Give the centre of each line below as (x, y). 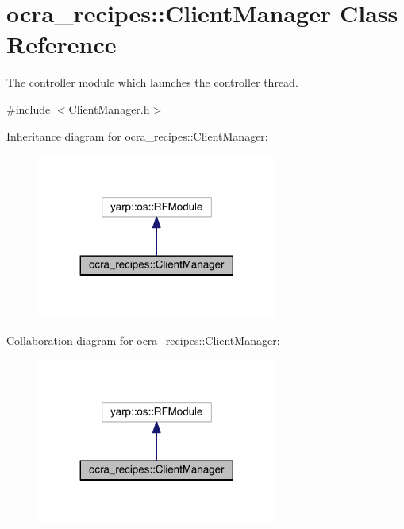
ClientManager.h (109, 108)
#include (29, 108)
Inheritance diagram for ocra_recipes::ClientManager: (137, 135)
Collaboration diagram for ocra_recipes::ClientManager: (143, 340)
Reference (62, 44)
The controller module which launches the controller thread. (152, 82)
